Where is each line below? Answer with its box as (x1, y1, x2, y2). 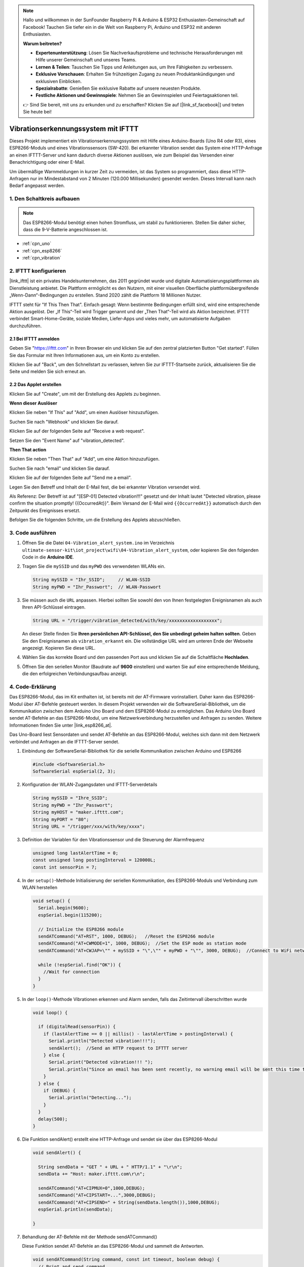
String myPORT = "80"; (32, 816, 89, 822)
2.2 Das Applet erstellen (9, 382, 62, 388)
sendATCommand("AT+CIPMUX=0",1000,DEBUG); (38, 1185, 145, 1191)
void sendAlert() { (32, 1149, 81, 1156)
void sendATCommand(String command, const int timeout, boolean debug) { (32, 1257, 220, 1262)
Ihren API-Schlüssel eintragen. (22, 604, 86, 610)
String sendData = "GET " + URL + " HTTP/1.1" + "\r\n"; (38, 1164, 182, 1170)
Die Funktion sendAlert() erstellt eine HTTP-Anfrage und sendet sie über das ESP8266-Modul (22, 1136, 218, 1142)
